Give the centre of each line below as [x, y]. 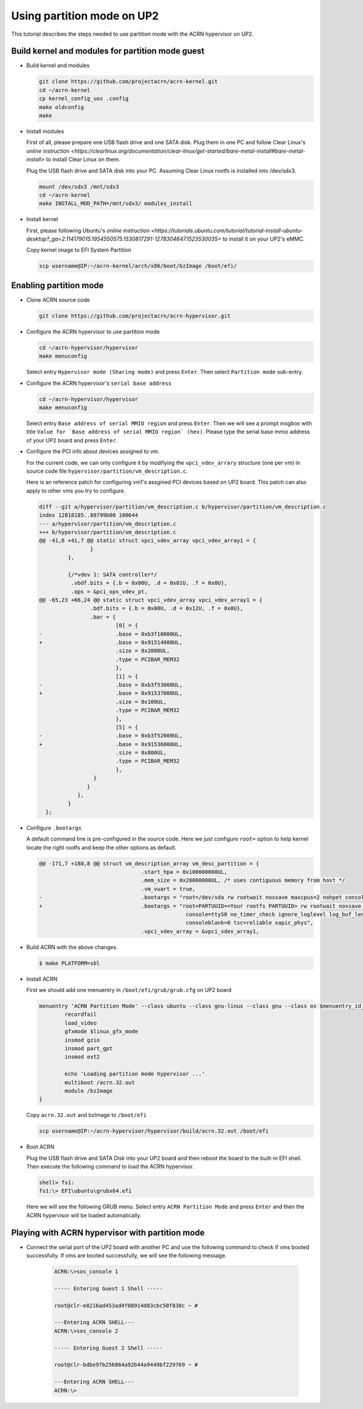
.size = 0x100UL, [141, 702]
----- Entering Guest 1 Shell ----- [109, 1288]
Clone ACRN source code [58, 299]
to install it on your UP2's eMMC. [263, 239]
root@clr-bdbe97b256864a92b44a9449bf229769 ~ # [126, 1365]
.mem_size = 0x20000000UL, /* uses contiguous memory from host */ [243, 881]
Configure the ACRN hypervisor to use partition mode [93, 331]
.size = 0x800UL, [141, 753]
